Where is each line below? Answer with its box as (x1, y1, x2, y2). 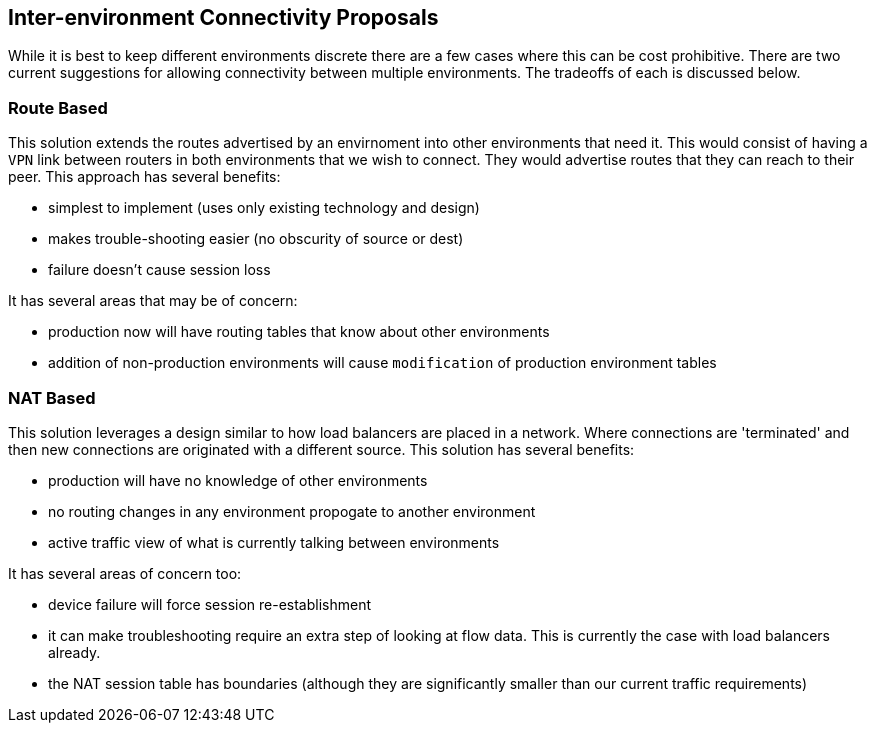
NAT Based (8, 387, 96, 408)
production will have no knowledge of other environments (48, 471, 428, 489)
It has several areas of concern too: (8, 564, 242, 582)
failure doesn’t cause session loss (48, 261, 271, 279)
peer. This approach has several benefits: (8, 168, 281, 186)
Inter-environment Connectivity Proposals (8, 5, 439, 30)
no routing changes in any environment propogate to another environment (48, 502, 536, 520)
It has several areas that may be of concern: (8, 292, 298, 310)
